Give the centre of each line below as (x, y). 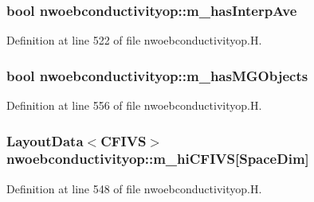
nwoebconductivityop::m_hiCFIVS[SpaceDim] (158, 159)
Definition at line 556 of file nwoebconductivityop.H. (134, 105)
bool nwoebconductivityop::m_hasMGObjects (157, 75)
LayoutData (45, 140)
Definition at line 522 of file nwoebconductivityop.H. (134, 40)
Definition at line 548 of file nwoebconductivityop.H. (134, 188)
